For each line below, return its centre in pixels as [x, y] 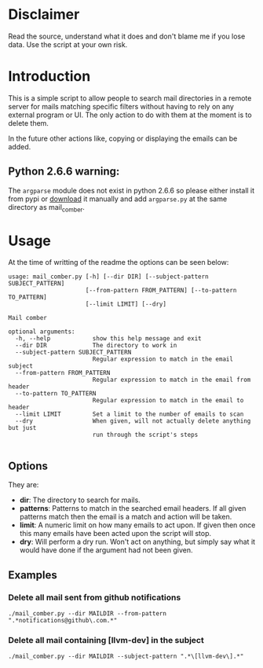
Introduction [49, 77]
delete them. [29, 123]
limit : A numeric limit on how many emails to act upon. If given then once [137, 525]
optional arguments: [42, 332]
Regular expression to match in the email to [168, 401]
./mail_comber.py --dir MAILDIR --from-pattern [88, 613]
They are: [24, 485]
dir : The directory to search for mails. [80, 500]
